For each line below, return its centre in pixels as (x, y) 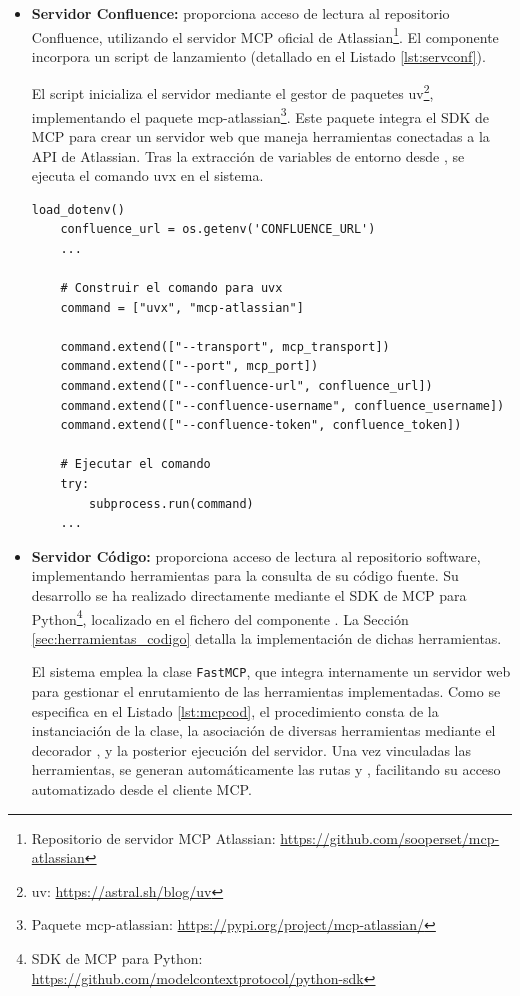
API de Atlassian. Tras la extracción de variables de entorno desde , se (248, 155)
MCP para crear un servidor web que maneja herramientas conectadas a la (260, 135)
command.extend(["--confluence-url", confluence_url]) (246, 386)
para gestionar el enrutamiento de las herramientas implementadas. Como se (266, 691)
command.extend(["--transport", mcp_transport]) (225, 346)
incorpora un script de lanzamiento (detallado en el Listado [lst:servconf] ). (258, 55)
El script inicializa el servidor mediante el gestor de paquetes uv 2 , (232, 92)
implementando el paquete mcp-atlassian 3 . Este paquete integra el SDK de (260, 115)
